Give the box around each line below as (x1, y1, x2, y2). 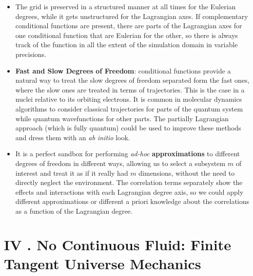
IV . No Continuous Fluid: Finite (4, 234, 231, 254)
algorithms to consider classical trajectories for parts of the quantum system (15, 103, 243, 113)
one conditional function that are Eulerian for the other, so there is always (15, 30, 238, 40)
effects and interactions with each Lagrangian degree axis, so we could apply (15, 186, 244, 197)
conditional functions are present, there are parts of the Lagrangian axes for (15, 20, 242, 31)
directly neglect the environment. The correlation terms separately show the (15, 177, 243, 187)
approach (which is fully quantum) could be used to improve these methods (15, 123, 241, 133)
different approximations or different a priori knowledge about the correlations (15, 196, 250, 206)
